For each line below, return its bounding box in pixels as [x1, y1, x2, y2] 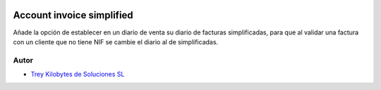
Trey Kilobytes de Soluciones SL [30, 70, 125, 79]
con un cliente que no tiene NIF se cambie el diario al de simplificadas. [13, 37, 219, 46]
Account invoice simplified [13, 9, 133, 21]
